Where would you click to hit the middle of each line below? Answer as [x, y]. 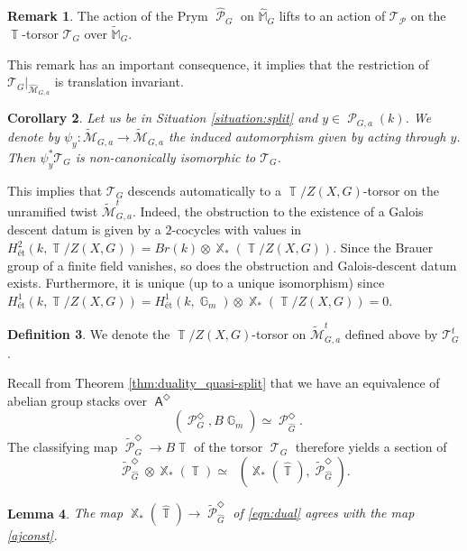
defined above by [391, 334]
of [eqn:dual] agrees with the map [324, 513]
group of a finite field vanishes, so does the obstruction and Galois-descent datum [232, 265]
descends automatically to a [204, 190]
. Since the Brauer [383, 248]
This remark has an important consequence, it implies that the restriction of [218, 64]
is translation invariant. [119, 82]
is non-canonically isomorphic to [165, 156]
